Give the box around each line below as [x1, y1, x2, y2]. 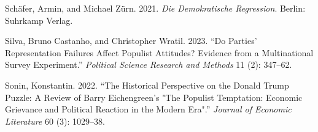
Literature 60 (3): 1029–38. [5, 114, 105, 127]
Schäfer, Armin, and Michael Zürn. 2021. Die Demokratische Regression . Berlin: [5, 2, 306, 14]
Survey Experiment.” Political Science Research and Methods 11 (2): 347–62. [5, 58, 292, 71]
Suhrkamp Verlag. [5, 13, 73, 26]
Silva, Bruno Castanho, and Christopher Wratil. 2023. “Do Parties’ [5, 34, 257, 47]
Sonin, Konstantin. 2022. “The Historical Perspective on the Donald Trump [5, 78, 289, 91]
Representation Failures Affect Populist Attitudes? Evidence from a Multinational [5, 46, 314, 59]
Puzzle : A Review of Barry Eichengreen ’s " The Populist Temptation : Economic [5, 90, 303, 103]
